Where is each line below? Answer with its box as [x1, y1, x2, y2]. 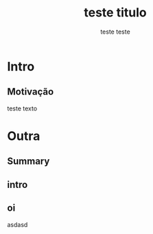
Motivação [7, 86, 54, 97]
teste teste [100, 27, 130, 36]
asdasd [7, 220, 28, 229]
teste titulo [84, 5, 147, 21]
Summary [7, 156, 50, 167]
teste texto [7, 104, 38, 113]
